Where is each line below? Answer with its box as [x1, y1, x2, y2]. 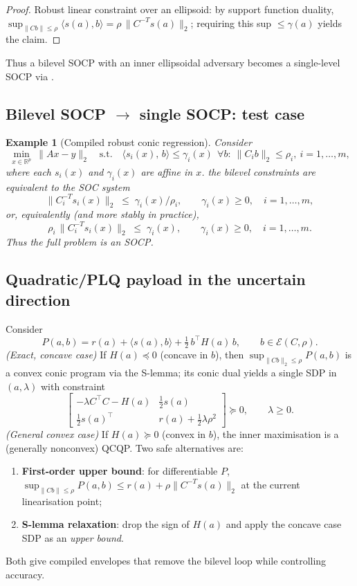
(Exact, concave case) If [6, 347, 107, 362]
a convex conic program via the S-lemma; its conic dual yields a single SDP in [6, 365, 337, 380]
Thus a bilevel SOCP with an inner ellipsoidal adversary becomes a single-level [6, 55, 340, 69]
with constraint [40, 378, 106, 393]
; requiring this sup [190, 15, 272, 30]
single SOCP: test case [139, 102, 305, 124]
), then [215, 347, 244, 362]
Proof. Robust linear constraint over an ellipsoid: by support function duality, [6, 2, 334, 16]
